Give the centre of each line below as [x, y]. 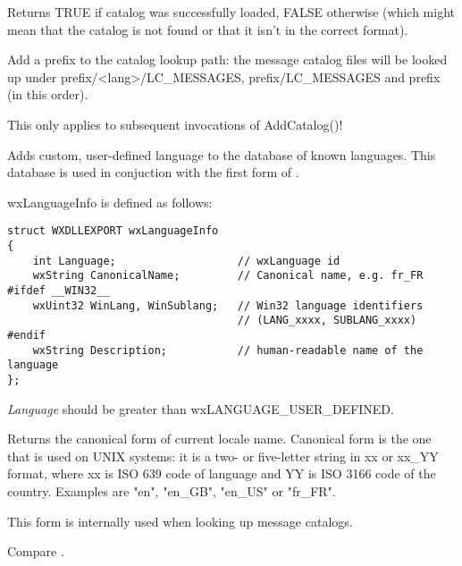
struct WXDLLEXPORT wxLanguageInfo [113, 231]
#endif [26, 335]
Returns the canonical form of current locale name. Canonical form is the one [219, 439]
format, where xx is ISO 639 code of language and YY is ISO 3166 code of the [222, 473]
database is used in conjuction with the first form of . [153, 172]
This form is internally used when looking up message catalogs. [180, 521]
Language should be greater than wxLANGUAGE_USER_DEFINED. [201, 408]
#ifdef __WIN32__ [59, 290]
